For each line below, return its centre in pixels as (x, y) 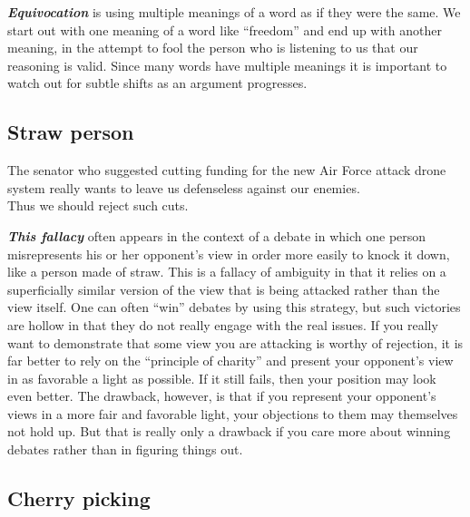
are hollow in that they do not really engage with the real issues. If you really (223, 324)
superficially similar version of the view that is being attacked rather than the (224, 289)
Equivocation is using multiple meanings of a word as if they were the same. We (234, 12)
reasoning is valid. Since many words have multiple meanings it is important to (227, 65)
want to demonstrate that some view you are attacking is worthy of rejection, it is (235, 342)
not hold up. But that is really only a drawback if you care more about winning (229, 431)
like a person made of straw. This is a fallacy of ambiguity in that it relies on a (227, 272)
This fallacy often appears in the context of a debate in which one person (217, 235)
